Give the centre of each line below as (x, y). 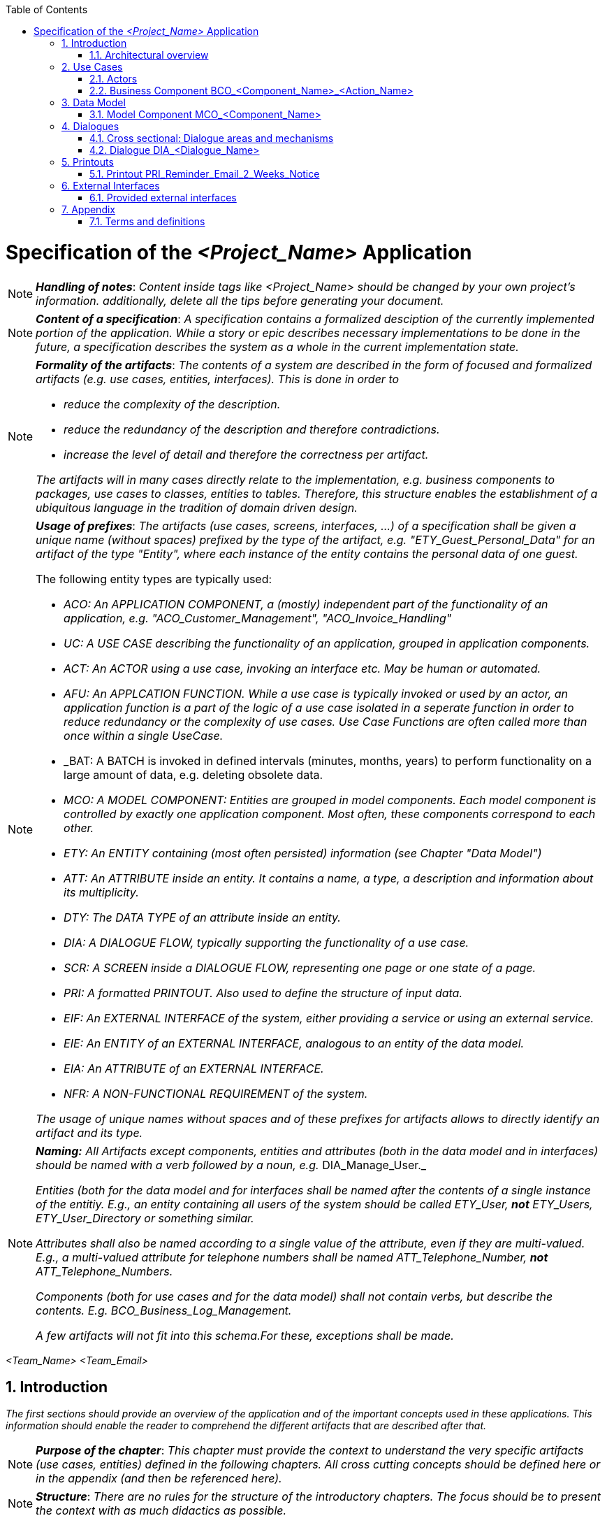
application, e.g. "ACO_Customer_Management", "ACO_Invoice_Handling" (258, 618)
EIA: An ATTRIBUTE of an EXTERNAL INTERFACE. (194, 1068)
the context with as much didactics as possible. (161, 1511)
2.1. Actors (114, 79)
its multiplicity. (101, 892)
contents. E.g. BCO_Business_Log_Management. (164, 1310)
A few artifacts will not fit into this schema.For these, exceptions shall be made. (245, 1335)
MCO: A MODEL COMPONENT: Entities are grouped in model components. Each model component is (330, 800)
